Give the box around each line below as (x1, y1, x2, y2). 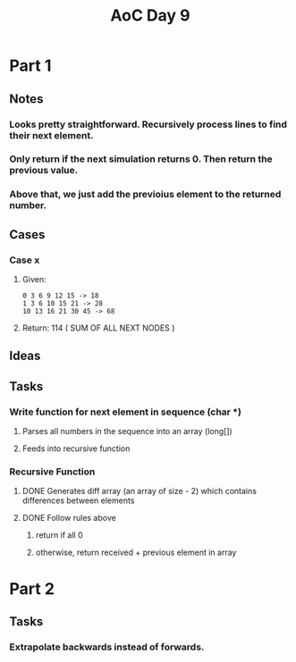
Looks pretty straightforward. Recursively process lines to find (9, 118, 288, 130)
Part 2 (9, 578, 55, 599)
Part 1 (9, 55, 52, 76)
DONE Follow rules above (21, 513, 116, 524)
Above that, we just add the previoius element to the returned (9, 189, 282, 201)
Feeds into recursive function (21, 443, 131, 454)
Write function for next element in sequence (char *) (9, 406, 241, 418)
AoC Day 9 (110, 5, 190, 26)
